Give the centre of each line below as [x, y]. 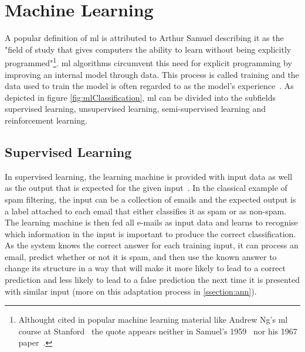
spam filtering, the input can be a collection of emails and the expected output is [150, 199]
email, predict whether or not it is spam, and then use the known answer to [141, 256]
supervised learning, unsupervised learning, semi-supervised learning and [135, 109]
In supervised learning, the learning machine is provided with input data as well [149, 176]
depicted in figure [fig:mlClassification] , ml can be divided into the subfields [140, 97]
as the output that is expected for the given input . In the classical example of [146, 188]
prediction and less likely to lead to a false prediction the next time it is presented [152, 280]
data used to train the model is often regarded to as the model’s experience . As [149, 86]
